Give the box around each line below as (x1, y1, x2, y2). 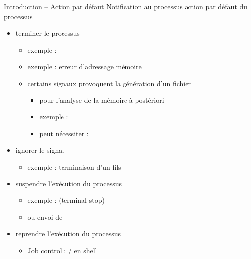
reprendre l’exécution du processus (15, 228, 121, 239)
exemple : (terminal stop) (27, 195, 105, 205)
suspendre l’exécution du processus (15, 178, 122, 188)
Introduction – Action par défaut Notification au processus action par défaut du (4, 1, 248, 11)
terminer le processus (15, 28, 80, 38)
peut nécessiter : (39, 128, 89, 138)
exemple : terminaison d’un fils (27, 161, 121, 172)
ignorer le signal (15, 145, 64, 155)
